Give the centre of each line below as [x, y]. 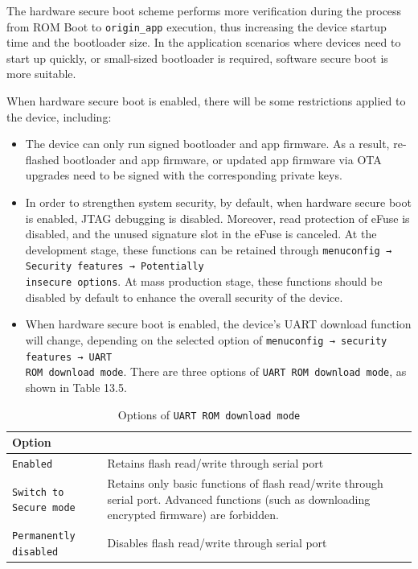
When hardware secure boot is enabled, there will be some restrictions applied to [206, 101]
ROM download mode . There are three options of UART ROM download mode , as [216, 371]
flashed [42, 159]
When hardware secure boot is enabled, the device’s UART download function [218, 324]
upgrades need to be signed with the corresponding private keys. [184, 175]
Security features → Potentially [115, 267]
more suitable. [41, 74]
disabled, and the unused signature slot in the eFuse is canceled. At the [201, 234]
